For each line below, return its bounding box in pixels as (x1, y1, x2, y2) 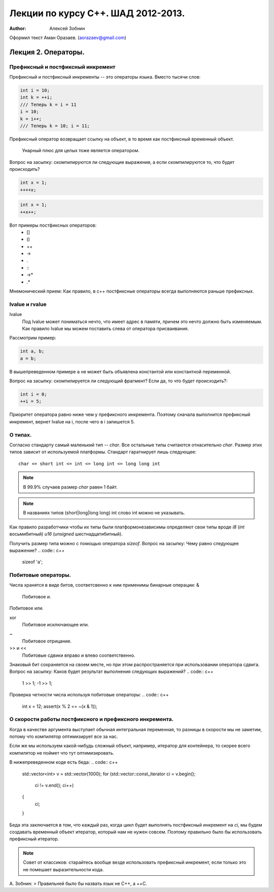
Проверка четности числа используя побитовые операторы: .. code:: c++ (9, 692, 169, 698)
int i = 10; (20, 88, 50, 93)
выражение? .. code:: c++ (9, 547, 65, 553)
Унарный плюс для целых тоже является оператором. (22, 148, 140, 154)
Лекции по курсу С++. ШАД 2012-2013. (9, 8, 185, 19)
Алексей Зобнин (49, 25, 85, 31)
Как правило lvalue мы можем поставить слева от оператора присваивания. (22, 325, 189, 332)
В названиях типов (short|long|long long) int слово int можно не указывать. (23, 510, 185, 516)
